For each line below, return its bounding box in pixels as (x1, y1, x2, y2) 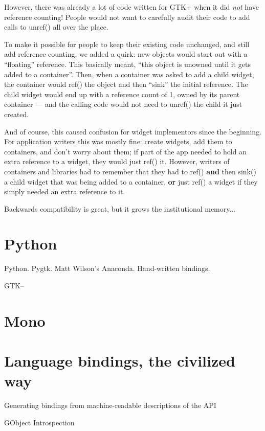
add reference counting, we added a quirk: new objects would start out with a (4, 49, 248, 59)
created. (4, 108, 29, 119)
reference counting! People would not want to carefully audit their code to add (4, 11, 250, 22)
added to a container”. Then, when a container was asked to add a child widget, (4, 69, 254, 79)
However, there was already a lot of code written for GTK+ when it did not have (4, 2, 259, 12)
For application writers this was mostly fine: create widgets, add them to (4, 136, 232, 147)
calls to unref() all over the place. (4, 21, 108, 32)
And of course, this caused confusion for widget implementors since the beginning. (4, 126, 262, 137)
